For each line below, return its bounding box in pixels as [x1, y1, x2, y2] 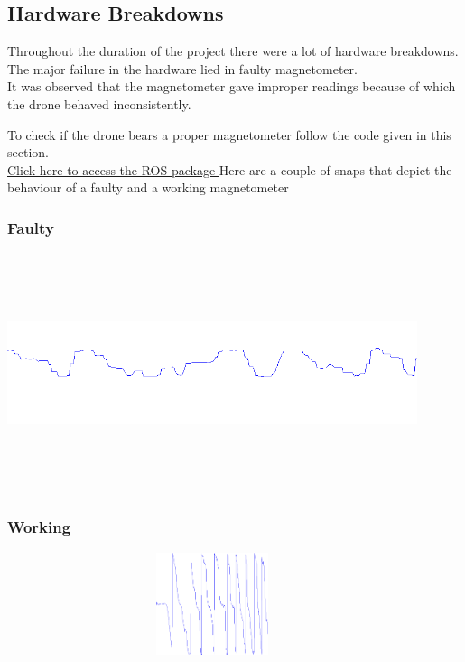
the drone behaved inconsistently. [7, 94, 191, 113]
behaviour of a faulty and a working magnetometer [7, 178, 289, 197]
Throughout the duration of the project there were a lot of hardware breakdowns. [7, 42, 459, 61]
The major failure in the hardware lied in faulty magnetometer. [7, 59, 358, 78]
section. [7, 143, 49, 162]
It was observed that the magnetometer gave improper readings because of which [7, 77, 456, 96]
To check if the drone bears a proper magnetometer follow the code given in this [7, 125, 451, 144]
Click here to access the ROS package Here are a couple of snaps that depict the [7, 160, 452, 179]
